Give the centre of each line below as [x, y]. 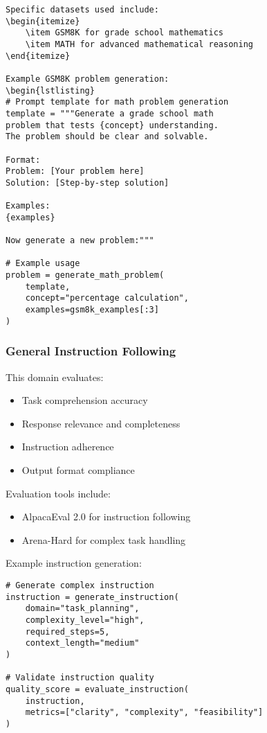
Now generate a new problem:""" [80, 241]
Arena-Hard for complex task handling [104, 539]
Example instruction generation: [74, 563]
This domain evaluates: [55, 377]
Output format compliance [78, 469]
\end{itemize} [38, 56]
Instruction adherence [68, 447]
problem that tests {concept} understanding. [112, 125]
